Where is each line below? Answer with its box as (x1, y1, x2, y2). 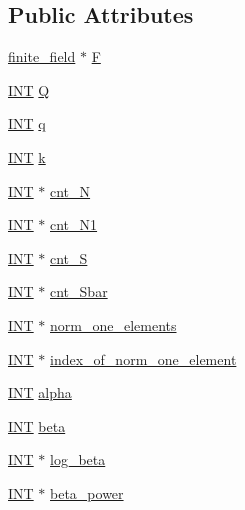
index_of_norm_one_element (50, 348, 237, 369)
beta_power (50, 482, 124, 503)
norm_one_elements (50, 314, 177, 335)
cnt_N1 (50, 214, 98, 235)
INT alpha (8, 382, 72, 403)
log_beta (50, 449, 106, 470)
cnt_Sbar (50, 281, 108, 302)
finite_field (8, 46, 76, 67)
